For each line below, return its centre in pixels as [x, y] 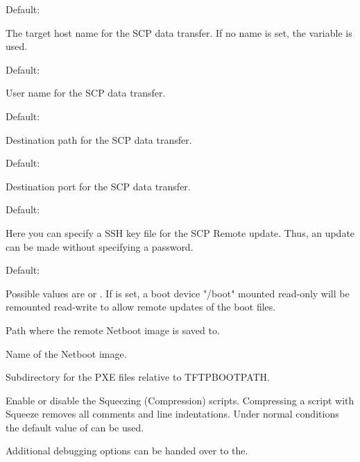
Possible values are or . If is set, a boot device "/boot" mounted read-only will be [178, 293]
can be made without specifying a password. [100, 246]
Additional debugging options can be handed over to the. [127, 451]
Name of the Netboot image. [66, 353]
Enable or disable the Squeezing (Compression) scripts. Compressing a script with [180, 400]
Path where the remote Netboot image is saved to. [113, 330]
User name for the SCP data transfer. [86, 93]
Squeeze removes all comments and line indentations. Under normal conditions [172, 414]
